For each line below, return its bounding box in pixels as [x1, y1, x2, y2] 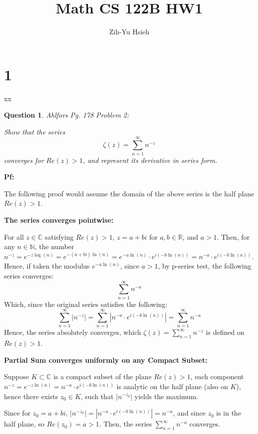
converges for [4, 154, 44, 165]
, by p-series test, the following [158, 261, 252, 271]
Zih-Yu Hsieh [109, 26, 150, 37]
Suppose [4, 371, 29, 382]
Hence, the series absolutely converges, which [4, 327, 141, 337]
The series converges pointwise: [4, 214, 114, 225]
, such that [81, 391, 114, 401]
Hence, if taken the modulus [4, 261, 90, 271]
